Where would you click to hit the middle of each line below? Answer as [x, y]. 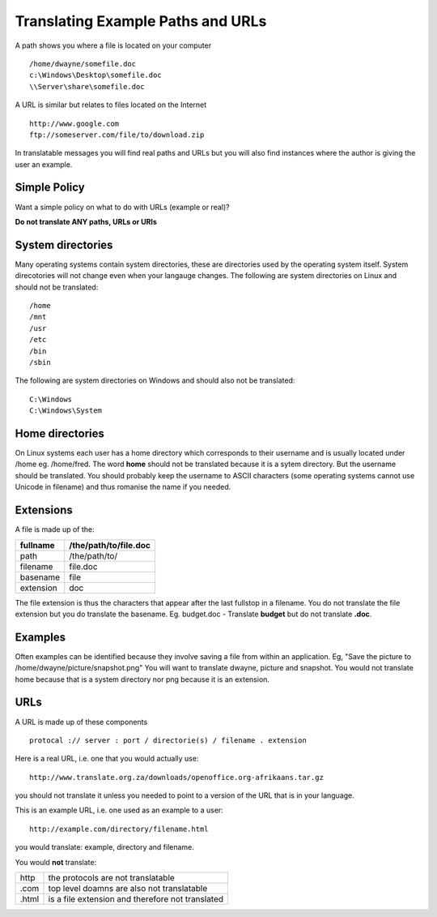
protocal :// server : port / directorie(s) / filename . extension [168, 740]
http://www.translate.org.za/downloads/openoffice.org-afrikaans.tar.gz [176, 777]
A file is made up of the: [55, 529]
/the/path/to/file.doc [110, 545]
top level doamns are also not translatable [128, 889]
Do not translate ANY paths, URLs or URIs [86, 221]
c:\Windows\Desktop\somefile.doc [95, 75]
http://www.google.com [74, 123]
